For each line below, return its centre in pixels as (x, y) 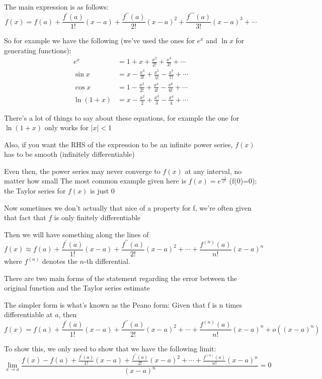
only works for (66, 127)
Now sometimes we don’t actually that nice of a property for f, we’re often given (128, 207)
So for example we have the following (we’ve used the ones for (99, 40)
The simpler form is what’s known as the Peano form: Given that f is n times (123, 304)
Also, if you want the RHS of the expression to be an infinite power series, (118, 144)
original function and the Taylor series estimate (77, 288)
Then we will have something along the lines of (76, 234)
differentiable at (28, 314)
